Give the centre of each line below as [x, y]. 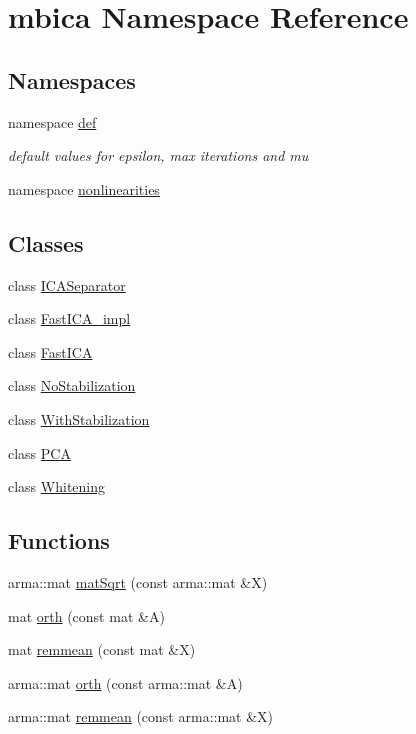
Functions [59, 540]
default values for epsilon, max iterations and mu [158, 155]
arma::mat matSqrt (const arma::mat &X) [138, 581]
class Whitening [57, 486]
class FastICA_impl [69, 318]
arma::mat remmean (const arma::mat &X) [141, 716]
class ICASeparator [67, 284]
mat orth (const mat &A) [86, 615]
